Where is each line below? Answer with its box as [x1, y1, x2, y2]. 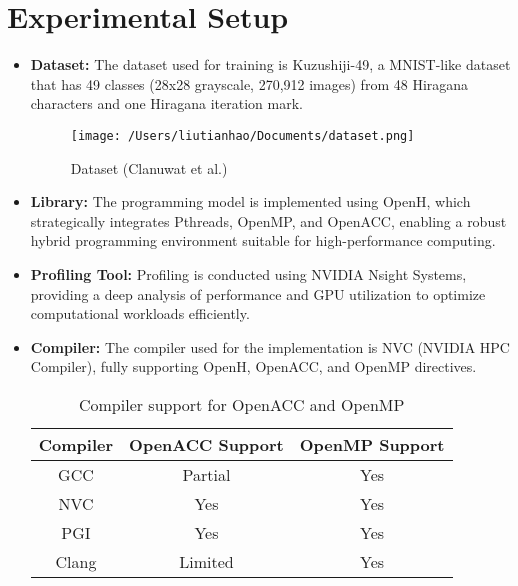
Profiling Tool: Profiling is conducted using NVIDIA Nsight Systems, [30, 263, 467, 284]
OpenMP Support [299, 432, 445, 456]
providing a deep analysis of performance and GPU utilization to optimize [30, 283, 486, 304]
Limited [179, 549, 234, 573]
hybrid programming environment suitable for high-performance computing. [30, 230, 496, 251]
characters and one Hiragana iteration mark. [30, 93, 303, 114]
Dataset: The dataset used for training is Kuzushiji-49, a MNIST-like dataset [30, 54, 511, 75]
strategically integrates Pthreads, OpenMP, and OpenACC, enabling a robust [30, 210, 507, 231]
